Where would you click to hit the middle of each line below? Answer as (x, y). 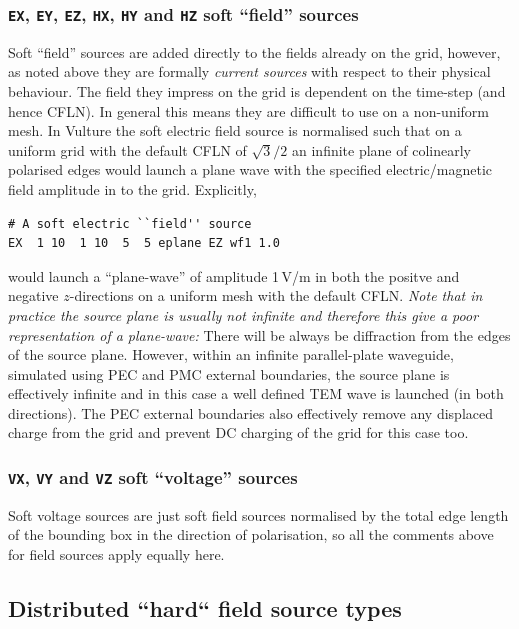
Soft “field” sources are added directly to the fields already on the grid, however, (254, 51)
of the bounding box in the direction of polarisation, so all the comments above (251, 534)
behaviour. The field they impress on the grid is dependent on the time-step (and (257, 90)
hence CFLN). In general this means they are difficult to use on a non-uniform (248, 110)
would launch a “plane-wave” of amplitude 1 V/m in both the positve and (234, 275)
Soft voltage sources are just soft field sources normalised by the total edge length (258, 514)
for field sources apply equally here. (116, 554)
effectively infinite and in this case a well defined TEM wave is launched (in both (256, 393)
